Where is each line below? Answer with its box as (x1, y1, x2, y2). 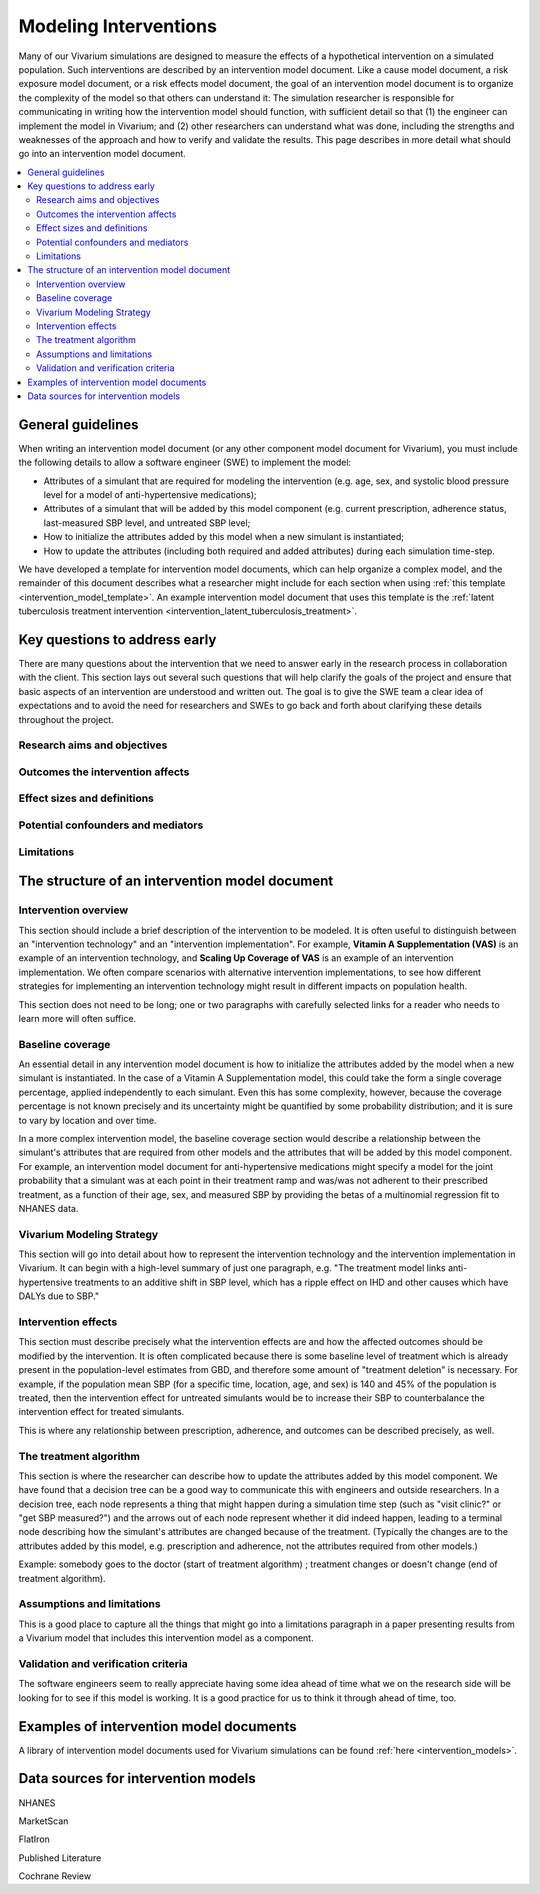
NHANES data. (18, 1202, 79, 1214)
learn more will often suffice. (18, 1012, 137, 1024)
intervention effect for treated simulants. (18, 1406, 185, 1418)
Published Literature (18, 1851, 102, 1864)
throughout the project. (18, 713, 114, 725)
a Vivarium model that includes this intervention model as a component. (18, 1632, 314, 1644)
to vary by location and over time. (18, 1114, 157, 1126)
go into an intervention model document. (18, 148, 187, 160)
